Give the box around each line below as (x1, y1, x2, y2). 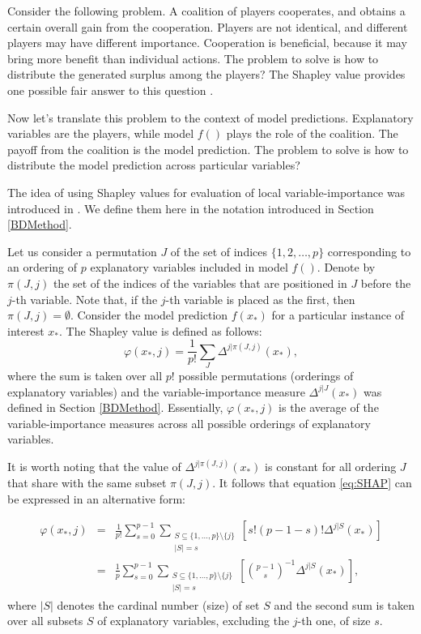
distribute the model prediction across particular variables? (7, 156, 300, 173)
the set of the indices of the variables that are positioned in (53, 274, 347, 291)
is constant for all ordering (265, 458, 397, 475)
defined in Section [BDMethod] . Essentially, (7, 399, 223, 416)
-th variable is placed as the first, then (165, 290, 355, 307)
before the (360, 274, 411, 291)
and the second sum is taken (274, 596, 415, 613)
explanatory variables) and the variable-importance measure (7, 383, 305, 400)
